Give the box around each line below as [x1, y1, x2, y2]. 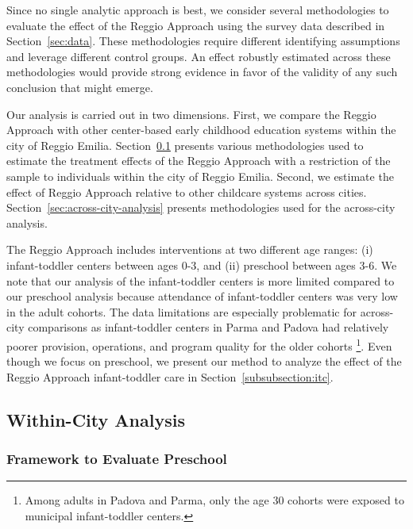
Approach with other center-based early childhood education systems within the [6, 121, 396, 138]
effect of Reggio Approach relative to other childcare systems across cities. [6, 183, 367, 200]
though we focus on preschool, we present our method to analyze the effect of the [6, 353, 402, 370]
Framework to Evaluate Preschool [6, 449, 227, 469]
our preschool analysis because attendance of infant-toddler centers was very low [6, 288, 398, 305]
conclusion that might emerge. [6, 79, 153, 95]
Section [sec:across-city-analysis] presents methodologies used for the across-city [6, 199, 396, 216]
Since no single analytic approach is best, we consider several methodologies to [6, 2, 389, 17]
